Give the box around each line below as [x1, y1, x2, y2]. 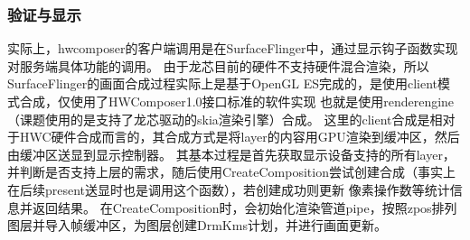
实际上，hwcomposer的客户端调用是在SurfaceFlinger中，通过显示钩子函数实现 [7, 39, 458, 58]
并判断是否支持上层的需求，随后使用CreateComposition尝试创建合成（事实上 [7, 162, 456, 181]
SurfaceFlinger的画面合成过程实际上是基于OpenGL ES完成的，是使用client [7, 74, 438, 93]
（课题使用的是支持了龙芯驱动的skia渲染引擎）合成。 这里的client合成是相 [7, 109, 443, 128]
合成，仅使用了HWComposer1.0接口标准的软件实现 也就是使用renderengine [19, 92, 455, 110]
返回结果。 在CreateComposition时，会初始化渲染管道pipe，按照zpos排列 [32, 198, 457, 217]
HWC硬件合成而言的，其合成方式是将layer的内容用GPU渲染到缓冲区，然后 [19, 127, 460, 146]
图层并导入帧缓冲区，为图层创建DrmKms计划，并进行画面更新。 [7, 216, 387, 235]
